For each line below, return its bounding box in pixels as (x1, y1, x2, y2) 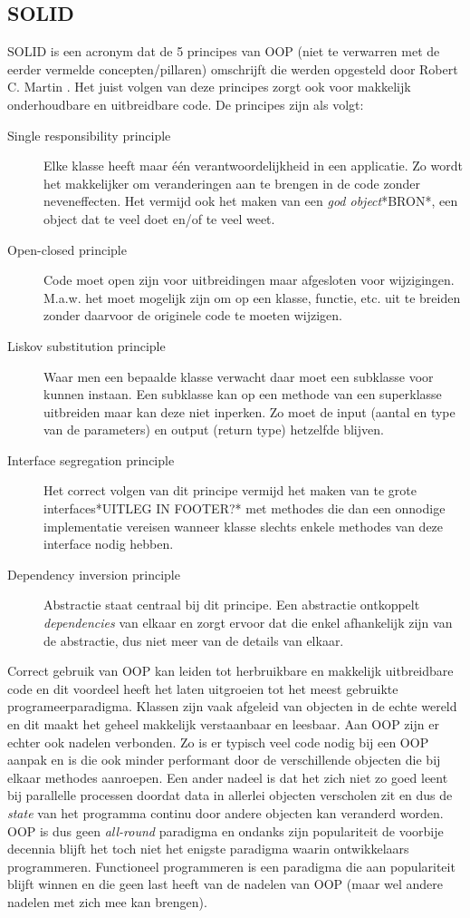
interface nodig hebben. (43, 534, 174, 553)
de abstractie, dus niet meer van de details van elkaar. (43, 630, 344, 649)
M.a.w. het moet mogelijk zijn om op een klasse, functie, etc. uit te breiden (43, 288, 461, 307)
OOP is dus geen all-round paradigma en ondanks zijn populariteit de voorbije (7, 821, 444, 840)
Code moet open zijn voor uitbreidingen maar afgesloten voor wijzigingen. (43, 270, 455, 289)
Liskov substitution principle (7, 336, 166, 355)
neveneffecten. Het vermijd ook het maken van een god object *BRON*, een (43, 191, 458, 210)
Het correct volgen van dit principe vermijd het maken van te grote (43, 481, 417, 500)
